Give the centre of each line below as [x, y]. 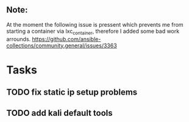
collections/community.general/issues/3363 [62, 46]
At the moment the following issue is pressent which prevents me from [95, 24]
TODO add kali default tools [59, 113]
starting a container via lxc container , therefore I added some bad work [93, 32]
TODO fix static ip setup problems [72, 93]
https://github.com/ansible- [66, 39]
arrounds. [19, 39]
